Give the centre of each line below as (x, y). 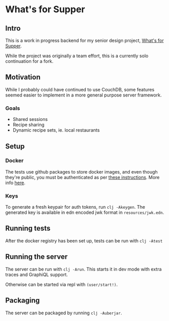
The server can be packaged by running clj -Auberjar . (64, 313)
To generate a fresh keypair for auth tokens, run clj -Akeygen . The (75, 207)
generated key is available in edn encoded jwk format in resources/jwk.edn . (85, 212)
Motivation (23, 77)
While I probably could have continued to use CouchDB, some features (80, 89)
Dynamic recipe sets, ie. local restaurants (56, 130)
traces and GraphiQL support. (37, 275)
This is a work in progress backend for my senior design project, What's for (85, 40)
